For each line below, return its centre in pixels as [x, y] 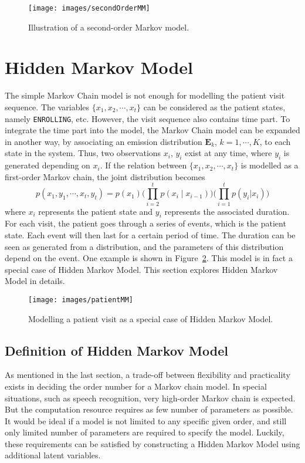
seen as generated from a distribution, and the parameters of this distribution [144, 246]
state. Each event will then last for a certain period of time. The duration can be [150, 234]
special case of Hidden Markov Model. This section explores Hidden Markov [141, 269]
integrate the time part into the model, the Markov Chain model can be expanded [152, 130]
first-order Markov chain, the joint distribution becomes [105, 176]
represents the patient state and [96, 211]
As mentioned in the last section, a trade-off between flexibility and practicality [148, 375]
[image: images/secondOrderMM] [89, 8]
